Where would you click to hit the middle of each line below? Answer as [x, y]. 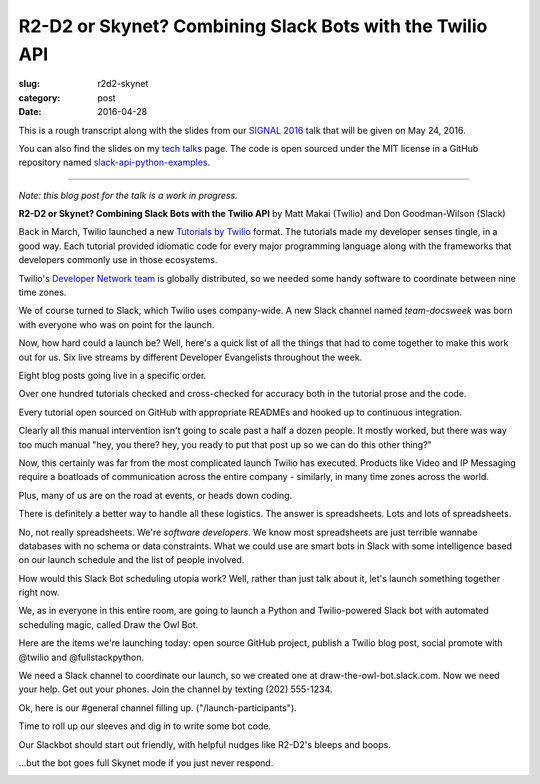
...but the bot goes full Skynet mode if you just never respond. [146, 762]
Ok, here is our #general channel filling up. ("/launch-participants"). [157, 707]
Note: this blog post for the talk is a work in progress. [128, 195]
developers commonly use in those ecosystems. [118, 260]
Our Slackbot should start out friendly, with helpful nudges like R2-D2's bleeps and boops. [205, 744]
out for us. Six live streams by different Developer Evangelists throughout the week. [190, 357]
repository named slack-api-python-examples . [114, 162]
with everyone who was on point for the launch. [116, 324]
